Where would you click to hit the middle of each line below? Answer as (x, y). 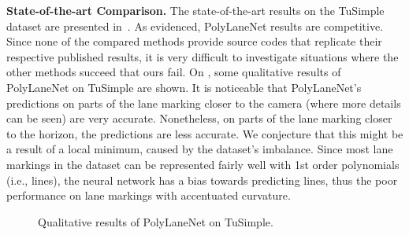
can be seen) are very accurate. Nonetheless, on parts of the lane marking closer (199, 118)
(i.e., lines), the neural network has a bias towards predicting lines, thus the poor (202, 180)
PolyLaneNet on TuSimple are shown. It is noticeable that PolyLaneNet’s (184, 87)
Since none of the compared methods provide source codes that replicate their (194, 41)
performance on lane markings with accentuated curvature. (149, 195)
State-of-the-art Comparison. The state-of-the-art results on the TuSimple (195, 10)
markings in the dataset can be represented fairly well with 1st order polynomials (203, 164)
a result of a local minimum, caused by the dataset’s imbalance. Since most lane (200, 149)
